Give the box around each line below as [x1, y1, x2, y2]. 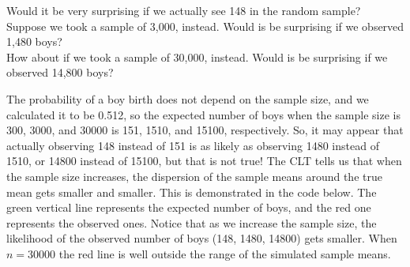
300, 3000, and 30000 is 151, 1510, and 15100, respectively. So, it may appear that [6, 122, 404, 138]
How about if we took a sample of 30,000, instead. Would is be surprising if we [6, 48, 388, 65]
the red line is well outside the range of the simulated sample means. [58, 245, 391, 261]
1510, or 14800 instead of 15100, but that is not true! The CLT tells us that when [6, 152, 402, 169]
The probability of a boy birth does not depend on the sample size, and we [6, 90, 369, 107]
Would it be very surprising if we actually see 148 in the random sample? [6, 2, 361, 18]
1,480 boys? [6, 33, 62, 50]
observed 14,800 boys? [6, 64, 114, 81]
